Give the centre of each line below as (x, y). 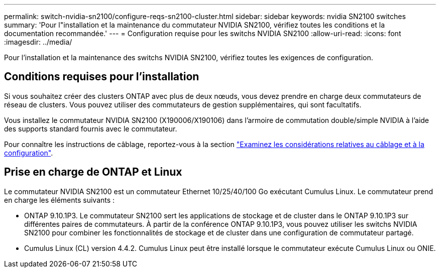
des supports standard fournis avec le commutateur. (91, 128)
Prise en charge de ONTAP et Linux (93, 172)
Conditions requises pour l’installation (102, 77)
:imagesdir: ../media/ (38, 42)
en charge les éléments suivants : (60, 200)
